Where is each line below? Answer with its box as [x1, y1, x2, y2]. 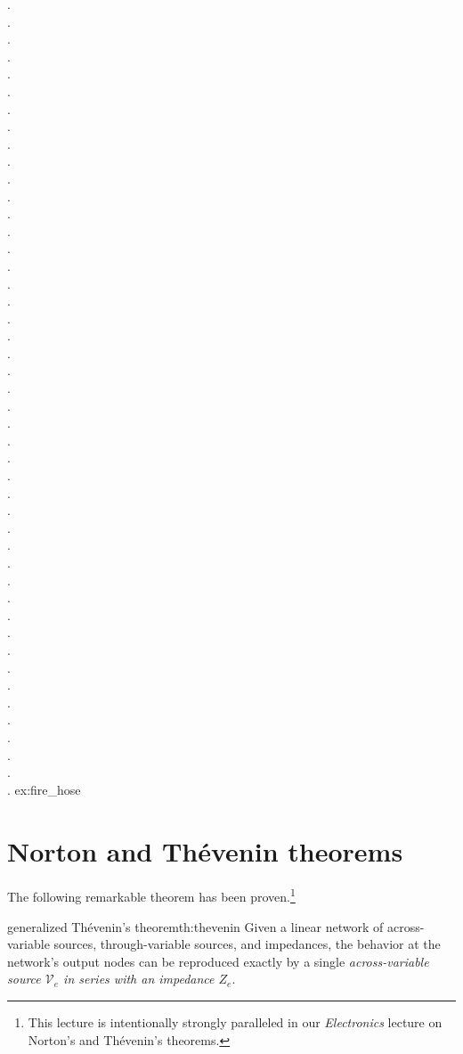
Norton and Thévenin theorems [7, 832, 403, 869]
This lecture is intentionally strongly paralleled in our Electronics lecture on [28, 1013, 443, 1032]
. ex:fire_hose [7, 780, 81, 798]
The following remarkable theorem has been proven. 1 [7, 885, 296, 906]
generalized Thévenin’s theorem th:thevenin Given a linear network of [7, 917, 384, 936]
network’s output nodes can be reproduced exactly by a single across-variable [7, 952, 429, 970]
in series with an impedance [63, 969, 215, 988]
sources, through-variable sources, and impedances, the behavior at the [53, 935, 441, 953]
